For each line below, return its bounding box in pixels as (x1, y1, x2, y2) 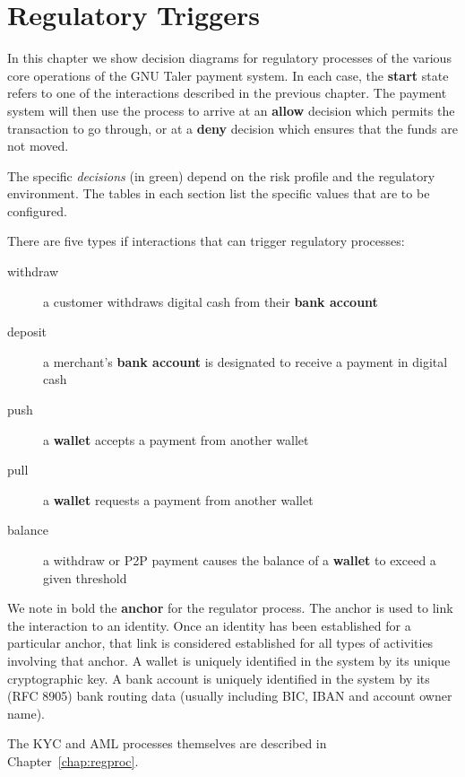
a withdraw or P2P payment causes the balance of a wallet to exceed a (43, 551, 436, 569)
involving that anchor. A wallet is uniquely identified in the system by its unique (7, 650, 451, 669)
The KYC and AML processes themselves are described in (7, 734, 327, 753)
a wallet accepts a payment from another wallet (43, 430, 309, 449)
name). (7, 703, 45, 722)
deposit (7, 322, 47, 341)
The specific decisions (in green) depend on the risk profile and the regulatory (7, 166, 435, 185)
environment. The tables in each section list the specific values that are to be (7, 184, 430, 203)
